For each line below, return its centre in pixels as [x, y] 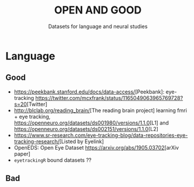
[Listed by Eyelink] [82, 141]
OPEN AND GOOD [98, 10]
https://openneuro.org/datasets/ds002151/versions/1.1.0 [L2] [86, 129]
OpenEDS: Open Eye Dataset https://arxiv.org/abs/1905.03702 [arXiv [96, 147]
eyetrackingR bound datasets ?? [53, 160]
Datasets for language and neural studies [98, 26]
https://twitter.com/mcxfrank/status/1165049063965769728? [109, 98]
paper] [22, 154]
